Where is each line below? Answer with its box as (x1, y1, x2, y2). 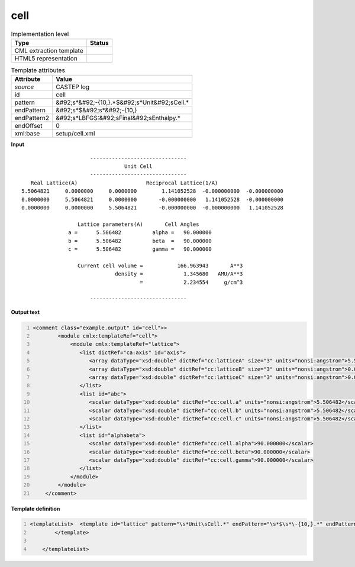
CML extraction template (14, 46, 83, 54)
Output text (11, 308, 40, 316)
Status (89, 38, 109, 47)
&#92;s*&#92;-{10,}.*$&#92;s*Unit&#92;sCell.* (56, 98, 189, 106)
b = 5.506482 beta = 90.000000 (68, 237, 212, 244)
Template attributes (11, 66, 65, 74)
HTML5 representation (14, 54, 78, 62)
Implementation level (11, 30, 69, 38)
